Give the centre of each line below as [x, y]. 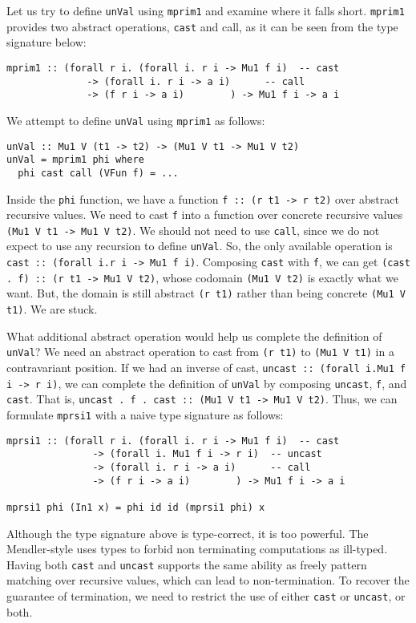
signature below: [46, 42]
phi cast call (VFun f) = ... [98, 173]
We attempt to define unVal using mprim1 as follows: [136, 120]
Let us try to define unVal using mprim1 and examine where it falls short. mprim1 [206, 10]
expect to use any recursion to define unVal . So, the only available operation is [200, 246]
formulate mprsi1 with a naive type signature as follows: [145, 414]
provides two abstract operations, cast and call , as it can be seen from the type [202, 26]
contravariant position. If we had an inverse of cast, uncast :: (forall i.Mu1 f [206, 367]
